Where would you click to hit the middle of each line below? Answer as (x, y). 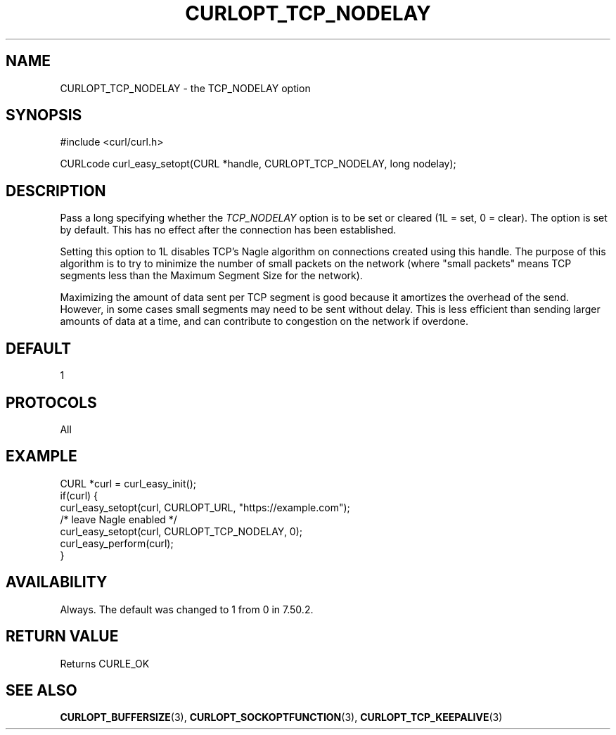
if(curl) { (79, 495)
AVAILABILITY (57, 582)
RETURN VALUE (62, 637)
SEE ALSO (41, 690)
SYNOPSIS (44, 115)
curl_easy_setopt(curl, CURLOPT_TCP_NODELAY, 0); (181, 531)
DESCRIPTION (56, 191)
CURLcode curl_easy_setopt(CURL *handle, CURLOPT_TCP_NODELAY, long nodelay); (258, 164)
